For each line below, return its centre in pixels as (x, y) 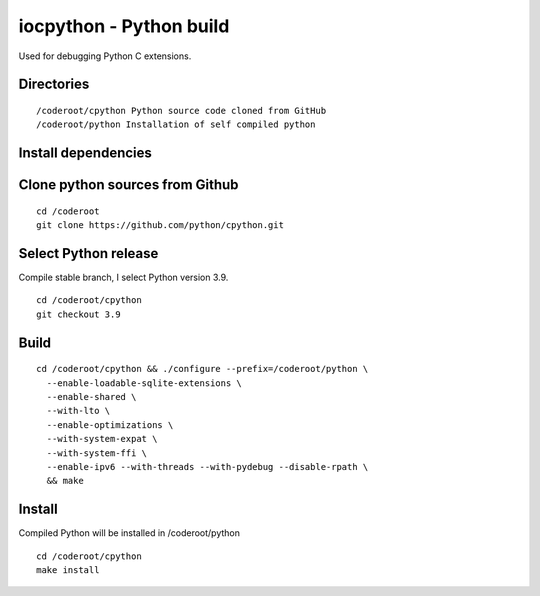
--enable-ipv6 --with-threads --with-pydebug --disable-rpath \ (207, 466)
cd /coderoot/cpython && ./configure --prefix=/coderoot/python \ (202, 369)
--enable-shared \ (91, 397)
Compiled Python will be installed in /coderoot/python (129, 533)
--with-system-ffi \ (97, 453)
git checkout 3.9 (78, 314)
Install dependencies (85, 153)
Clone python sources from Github (128, 185)
